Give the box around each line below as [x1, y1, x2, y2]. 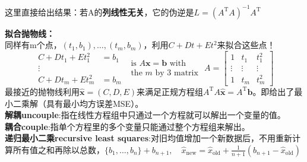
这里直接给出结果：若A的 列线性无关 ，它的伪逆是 [5, 5, 194, 18]
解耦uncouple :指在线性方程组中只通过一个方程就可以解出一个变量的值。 [5, 109, 286, 121]
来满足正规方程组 [137, 85, 204, 97]
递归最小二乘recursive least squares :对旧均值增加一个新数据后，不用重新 [5, 132, 292, 144]
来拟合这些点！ [217, 39, 276, 51]
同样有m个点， [5, 39, 62, 51]
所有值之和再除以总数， [12, 143, 105, 155]
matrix [173, 68, 198, 77]
